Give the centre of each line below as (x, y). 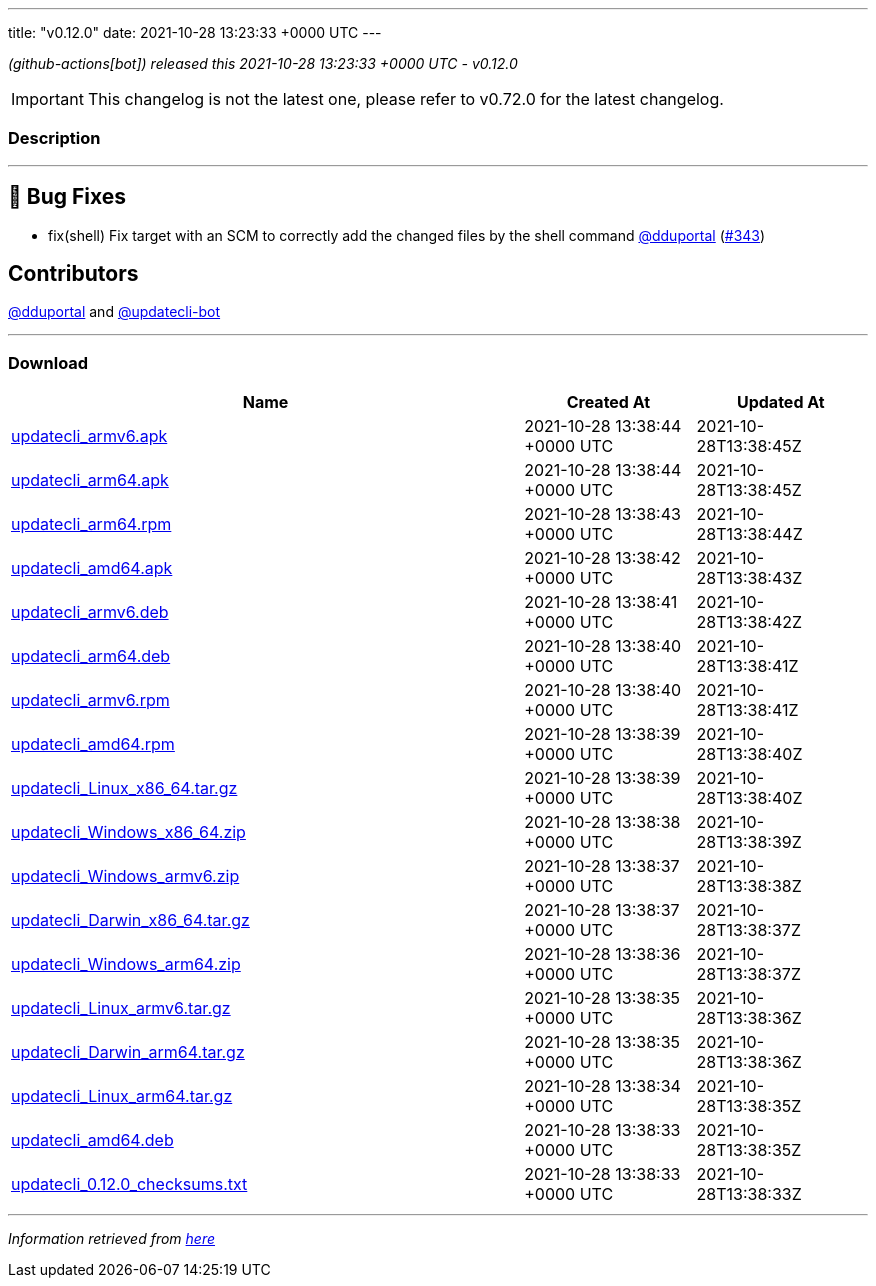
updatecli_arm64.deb (91, 656)
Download (48, 362)
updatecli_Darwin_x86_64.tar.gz (130, 920)
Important (47, 99)
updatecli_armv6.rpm (90, 700)
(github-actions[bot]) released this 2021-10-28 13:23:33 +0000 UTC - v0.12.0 (263, 63)
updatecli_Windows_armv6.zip (125, 876)
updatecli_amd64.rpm (93, 744)
